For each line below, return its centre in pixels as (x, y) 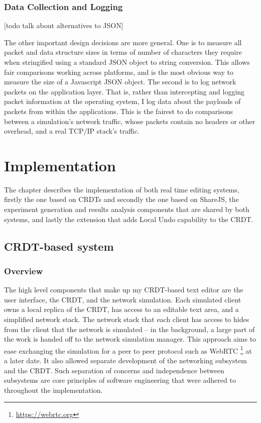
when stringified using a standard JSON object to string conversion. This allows (127, 62)
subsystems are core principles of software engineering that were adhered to (120, 380)
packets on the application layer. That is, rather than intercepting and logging (124, 91)
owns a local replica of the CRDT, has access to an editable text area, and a (121, 309)
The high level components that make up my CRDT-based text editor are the (124, 290)
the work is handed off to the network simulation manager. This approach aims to (130, 339)
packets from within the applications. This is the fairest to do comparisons (119, 111)
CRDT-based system (59, 246)
